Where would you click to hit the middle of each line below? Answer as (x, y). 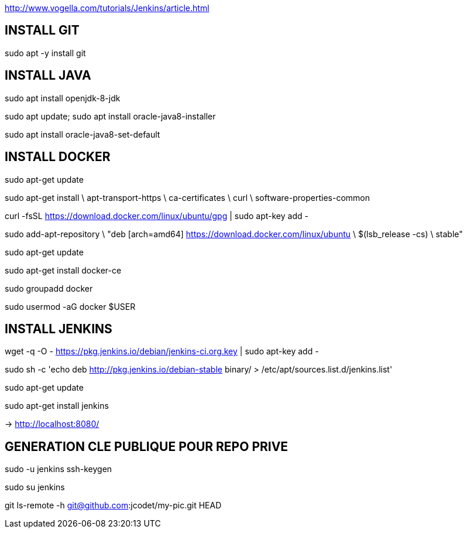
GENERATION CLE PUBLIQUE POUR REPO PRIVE (147, 446)
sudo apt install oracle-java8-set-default (83, 134)
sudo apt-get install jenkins (57, 406)
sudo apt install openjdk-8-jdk (63, 98)
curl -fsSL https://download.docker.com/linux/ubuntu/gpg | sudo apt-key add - (157, 216)
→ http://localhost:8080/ (52, 424)
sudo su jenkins (35, 487)
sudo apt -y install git (45, 53)
